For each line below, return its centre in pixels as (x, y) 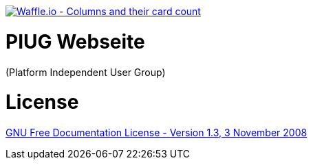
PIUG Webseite (75, 41)
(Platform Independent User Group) (86, 72)
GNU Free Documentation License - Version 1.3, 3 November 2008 (156, 132)
